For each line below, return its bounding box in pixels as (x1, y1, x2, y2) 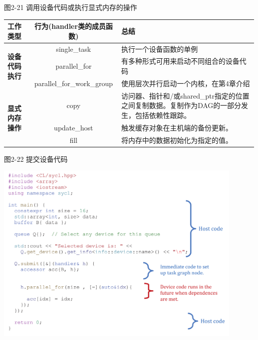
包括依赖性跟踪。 (135, 110, 191, 120)
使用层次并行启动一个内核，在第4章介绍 (121, 78, 250, 88)
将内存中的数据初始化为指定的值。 (121, 134, 233, 145)
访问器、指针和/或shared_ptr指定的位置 (121, 90, 250, 101)
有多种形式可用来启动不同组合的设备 (121, 56, 240, 66)
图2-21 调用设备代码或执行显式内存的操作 (4, 2, 137, 12)
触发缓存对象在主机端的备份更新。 (121, 122, 233, 132)
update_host (54, 122, 93, 132)
